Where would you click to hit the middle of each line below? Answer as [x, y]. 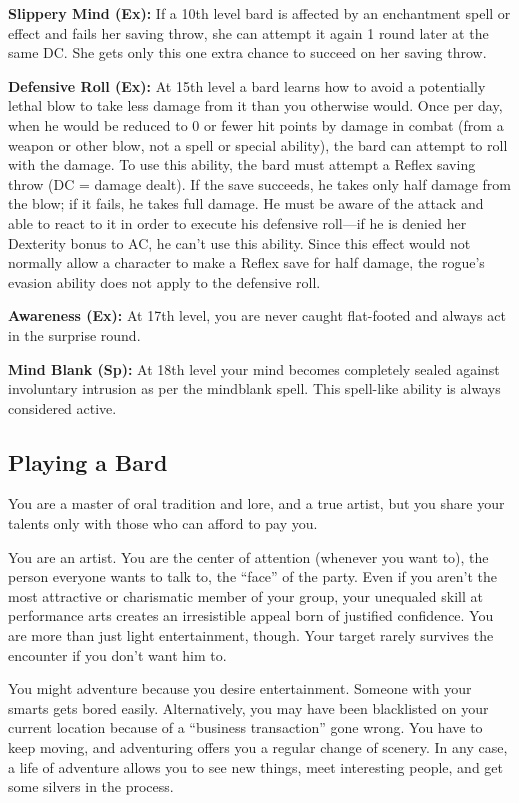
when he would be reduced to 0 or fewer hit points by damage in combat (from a [256, 124]
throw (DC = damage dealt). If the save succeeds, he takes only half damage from [259, 183]
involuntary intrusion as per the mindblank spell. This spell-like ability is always [254, 388]
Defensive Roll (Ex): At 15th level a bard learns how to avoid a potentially [247, 85]
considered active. [62, 407]
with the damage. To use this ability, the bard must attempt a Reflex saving [242, 164]
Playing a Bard [88, 461]
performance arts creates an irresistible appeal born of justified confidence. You [251, 615]
